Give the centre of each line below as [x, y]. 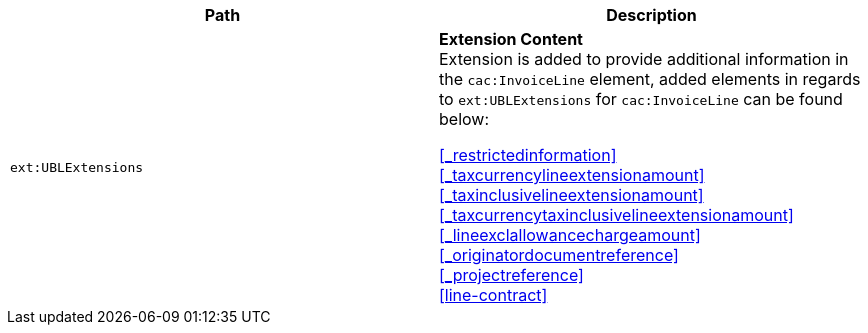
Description [651, 15]
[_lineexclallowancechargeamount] [570, 235]
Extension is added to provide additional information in [644, 59]
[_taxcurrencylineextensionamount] [572, 175]
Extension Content [511, 39]
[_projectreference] [511, 275]
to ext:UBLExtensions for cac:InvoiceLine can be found [641, 99]
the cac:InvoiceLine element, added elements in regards [650, 79]
